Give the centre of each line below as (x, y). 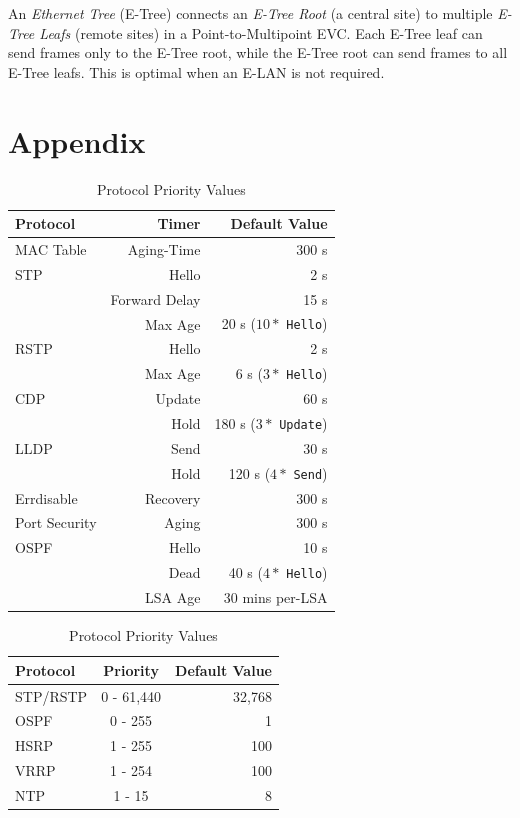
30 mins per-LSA (275, 597)
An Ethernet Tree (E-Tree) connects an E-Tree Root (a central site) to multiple (250, 13)
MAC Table (51, 248)
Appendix (77, 140)
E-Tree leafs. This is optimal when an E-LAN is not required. (196, 71)
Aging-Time (164, 248)
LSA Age (173, 597)
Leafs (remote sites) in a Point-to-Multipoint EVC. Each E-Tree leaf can (261, 32)
